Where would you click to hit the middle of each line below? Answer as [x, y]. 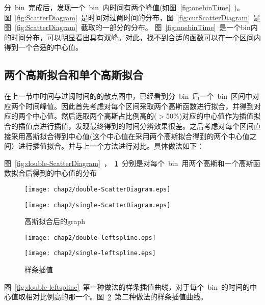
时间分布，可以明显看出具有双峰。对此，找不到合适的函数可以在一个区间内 [136, 37]
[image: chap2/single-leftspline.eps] [90, 253]
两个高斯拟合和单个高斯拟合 [74, 75]
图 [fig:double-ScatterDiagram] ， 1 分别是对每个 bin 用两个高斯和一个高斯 [129, 163]
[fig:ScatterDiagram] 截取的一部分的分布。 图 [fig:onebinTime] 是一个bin [133, 27]
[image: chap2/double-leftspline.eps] [90, 238]
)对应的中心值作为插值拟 [220, 116]
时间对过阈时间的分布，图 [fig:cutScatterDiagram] [169, 17]
